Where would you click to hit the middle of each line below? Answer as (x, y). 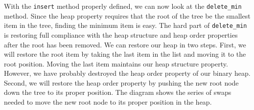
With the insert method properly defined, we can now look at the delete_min (123, 6)
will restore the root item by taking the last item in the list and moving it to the (125, 54)
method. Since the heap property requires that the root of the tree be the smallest (127, 15)
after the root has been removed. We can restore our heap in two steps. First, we (125, 44)
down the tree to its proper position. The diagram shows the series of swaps (118, 92)
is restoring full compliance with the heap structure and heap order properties (121, 34)
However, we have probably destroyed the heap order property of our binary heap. (127, 73)
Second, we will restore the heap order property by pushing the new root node (121, 82)
